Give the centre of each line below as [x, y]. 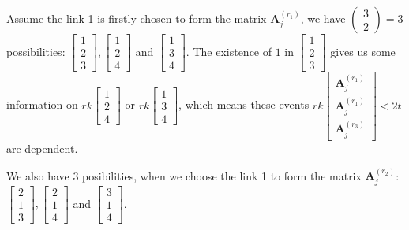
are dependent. [42, 148]
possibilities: [36, 51]
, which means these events [244, 104]
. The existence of [229, 51]
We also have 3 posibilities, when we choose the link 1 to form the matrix [184, 175]
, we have [323, 18]
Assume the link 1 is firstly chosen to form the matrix [137, 18]
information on [42, 104]
